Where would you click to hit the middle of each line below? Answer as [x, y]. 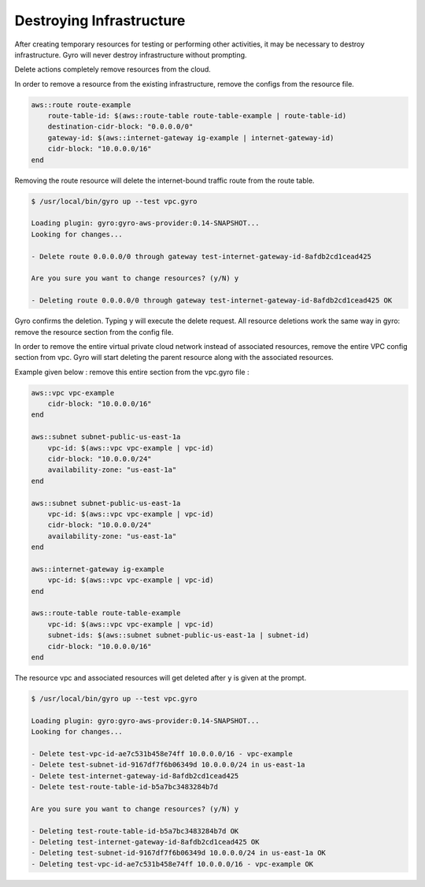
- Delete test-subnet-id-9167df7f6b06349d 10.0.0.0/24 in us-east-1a [168, 765]
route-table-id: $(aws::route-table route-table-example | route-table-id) [197, 116]
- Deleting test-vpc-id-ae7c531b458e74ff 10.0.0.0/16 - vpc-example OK [172, 864]
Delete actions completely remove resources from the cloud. [113, 69]
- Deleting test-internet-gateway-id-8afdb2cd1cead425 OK [145, 842]
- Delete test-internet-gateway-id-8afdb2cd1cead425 [135, 776]
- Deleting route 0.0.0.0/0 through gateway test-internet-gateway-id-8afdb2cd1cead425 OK [212, 301]
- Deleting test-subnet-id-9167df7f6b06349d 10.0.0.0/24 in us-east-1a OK [179, 853]
